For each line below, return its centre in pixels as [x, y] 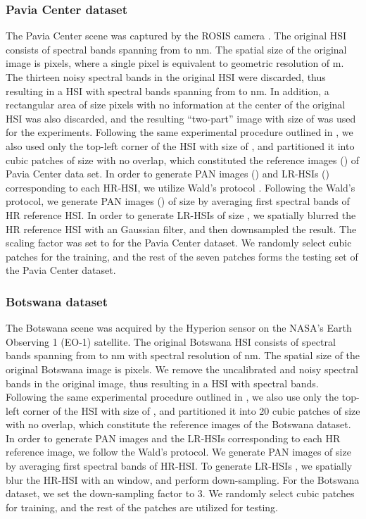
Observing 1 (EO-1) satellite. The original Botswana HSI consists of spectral [171, 341]
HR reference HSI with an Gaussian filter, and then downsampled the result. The [181, 229]
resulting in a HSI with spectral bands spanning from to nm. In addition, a [168, 90]
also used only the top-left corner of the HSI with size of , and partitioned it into [180, 145]
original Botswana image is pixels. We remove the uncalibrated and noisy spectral [182, 369]
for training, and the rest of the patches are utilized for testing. [142, 507]
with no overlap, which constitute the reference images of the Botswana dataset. [178, 424]
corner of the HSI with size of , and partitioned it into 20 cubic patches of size [191, 410]
